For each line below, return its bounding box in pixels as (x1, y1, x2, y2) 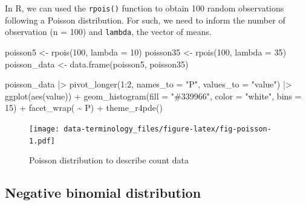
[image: (29, 124, 60, 133)
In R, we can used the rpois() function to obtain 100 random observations (5, 2, 284, 14)
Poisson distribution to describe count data (29, 154, 189, 166)
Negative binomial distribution (5, 183, 201, 202)
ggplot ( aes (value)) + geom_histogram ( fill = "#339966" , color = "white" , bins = (5, 89, 302, 102)
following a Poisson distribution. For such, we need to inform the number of (5, 13, 285, 26)
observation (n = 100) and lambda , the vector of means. (5, 25, 212, 38)
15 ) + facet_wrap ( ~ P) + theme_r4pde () (5, 101, 163, 114)
